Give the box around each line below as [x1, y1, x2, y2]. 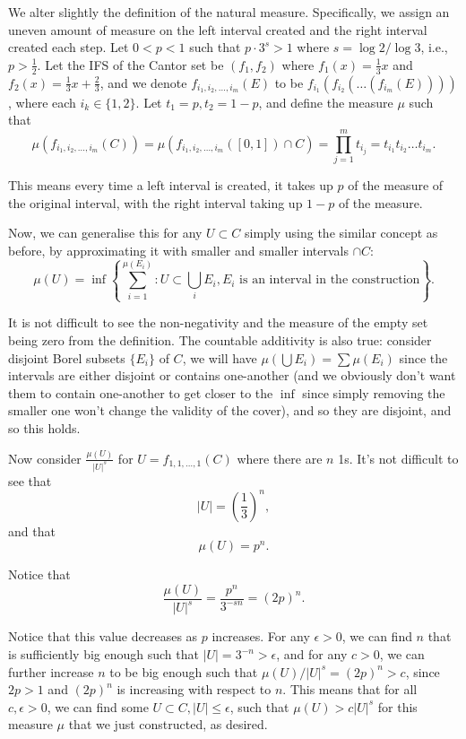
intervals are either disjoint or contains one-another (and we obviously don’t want [8, 366, 456, 385]
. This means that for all [282, 680, 418, 699]
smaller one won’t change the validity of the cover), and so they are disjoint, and [8, 401, 452, 420]
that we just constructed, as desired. [68, 715, 268, 734]
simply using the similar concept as [244, 223, 438, 242]
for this [377, 697, 418, 716]
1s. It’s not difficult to [338, 448, 459, 467]
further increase [8, 662, 94, 681]
